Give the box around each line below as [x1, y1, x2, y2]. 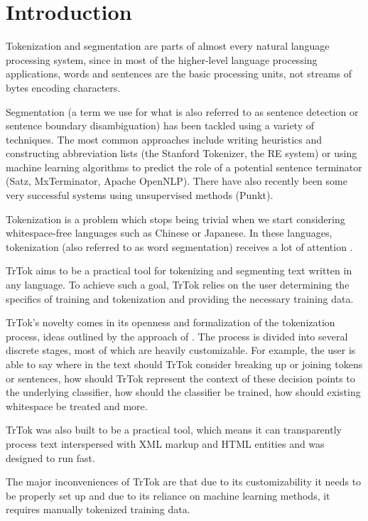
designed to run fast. [6, 450, 95, 465]
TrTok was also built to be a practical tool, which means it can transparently [6, 422, 342, 437]
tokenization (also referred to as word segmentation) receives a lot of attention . [6, 239, 353, 254]
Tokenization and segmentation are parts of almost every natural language [6, 38, 330, 53]
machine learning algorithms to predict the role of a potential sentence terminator [6, 159, 362, 174]
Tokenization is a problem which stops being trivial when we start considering [6, 211, 345, 226]
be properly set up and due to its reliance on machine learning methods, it [6, 488, 330, 503]
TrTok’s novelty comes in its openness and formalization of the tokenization [6, 315, 335, 330]
